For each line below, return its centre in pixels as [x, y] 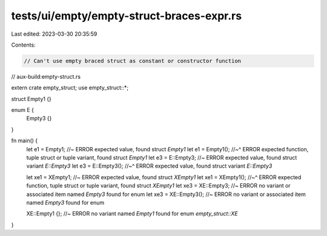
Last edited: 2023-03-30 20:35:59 [54, 34]
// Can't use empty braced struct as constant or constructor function [133, 61]
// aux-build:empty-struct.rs [46, 76]
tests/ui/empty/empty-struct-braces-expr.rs [127, 16]
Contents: [23, 45]
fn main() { [25, 141]
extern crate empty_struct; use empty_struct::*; [70, 88]
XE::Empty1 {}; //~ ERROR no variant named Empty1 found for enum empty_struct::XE [132, 214]
